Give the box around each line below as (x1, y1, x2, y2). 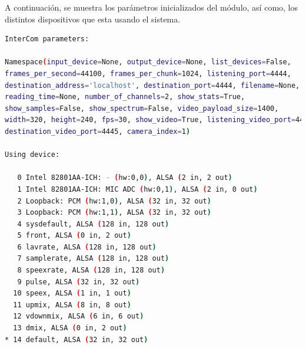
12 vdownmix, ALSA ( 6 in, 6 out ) (13, 312, 144, 321)
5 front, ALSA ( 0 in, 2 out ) (17, 231, 131, 240)
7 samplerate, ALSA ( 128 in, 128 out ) (17, 254, 169, 263)
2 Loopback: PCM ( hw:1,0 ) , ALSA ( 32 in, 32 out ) (17, 196, 211, 205)
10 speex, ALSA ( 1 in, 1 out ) (13, 289, 131, 298)
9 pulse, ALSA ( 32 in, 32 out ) (17, 277, 140, 286)
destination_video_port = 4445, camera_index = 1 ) (5, 127, 191, 136)
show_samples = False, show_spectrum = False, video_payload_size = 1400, (5, 104, 279, 113)
